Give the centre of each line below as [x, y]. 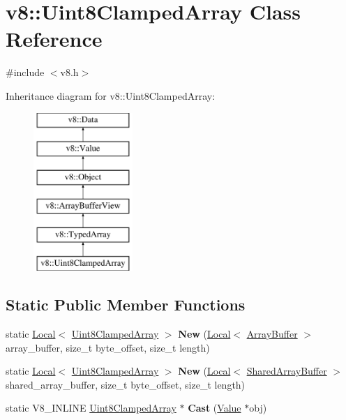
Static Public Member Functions [126, 305]
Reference [54, 39]
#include [25, 72]
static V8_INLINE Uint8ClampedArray [91, 408]
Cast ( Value [215, 408]
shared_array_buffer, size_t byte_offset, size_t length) [126, 384]
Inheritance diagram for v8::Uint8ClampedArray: [111, 95]
